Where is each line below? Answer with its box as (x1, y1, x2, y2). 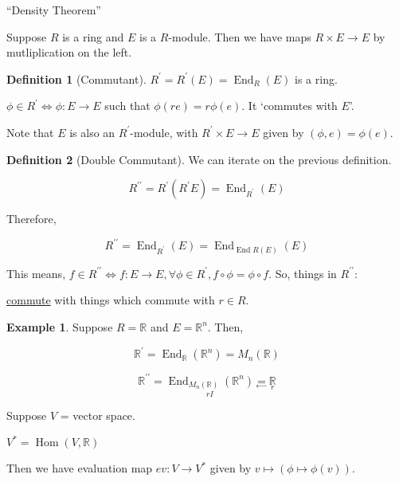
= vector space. (60, 407, 135, 424)
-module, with (130, 123, 198, 140)
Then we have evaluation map (6, 460, 153, 476)
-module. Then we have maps (168, 28, 311, 45)
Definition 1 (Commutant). (6, 70, 147, 87)
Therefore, (6, 210, 57, 227)
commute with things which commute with (6, 292, 215, 308)
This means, (6, 265, 66, 281)
